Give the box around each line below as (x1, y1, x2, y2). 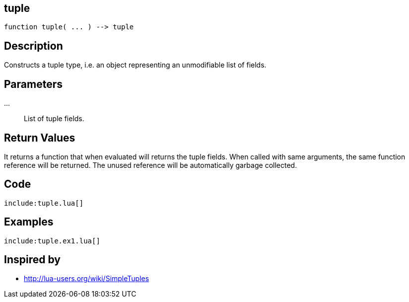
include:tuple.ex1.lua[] (4, 236, 100, 245)
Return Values (4, 131, 75, 144)
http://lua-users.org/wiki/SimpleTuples (24, 274, 149, 283)
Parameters (4, 77, 63, 90)
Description (4, 39, 63, 52)
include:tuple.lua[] (4, 199, 84, 207)
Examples (4, 216, 54, 228)
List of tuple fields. (24, 114, 84, 123)
